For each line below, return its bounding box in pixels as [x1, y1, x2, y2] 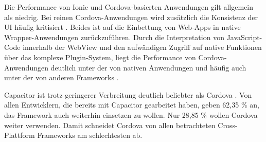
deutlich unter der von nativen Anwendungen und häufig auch [50, 62, 246, 73]
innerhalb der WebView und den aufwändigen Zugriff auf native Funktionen [23, 42, 262, 52]
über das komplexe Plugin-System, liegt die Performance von [4, 51, 196, 62]
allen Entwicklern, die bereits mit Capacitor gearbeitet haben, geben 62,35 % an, [4, 99, 259, 110]
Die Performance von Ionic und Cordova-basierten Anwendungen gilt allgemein [4, 2, 254, 12]
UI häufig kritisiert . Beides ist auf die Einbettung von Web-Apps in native [4, 22, 241, 32]
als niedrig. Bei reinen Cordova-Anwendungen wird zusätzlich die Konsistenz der [4, 11, 258, 22]
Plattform [4, 130, 35, 140]
